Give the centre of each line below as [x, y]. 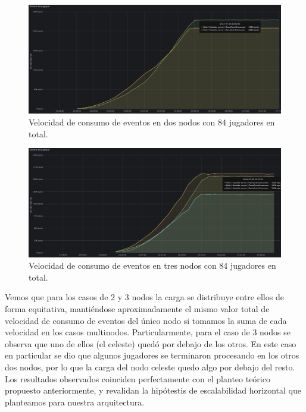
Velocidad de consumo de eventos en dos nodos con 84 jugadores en [152, 122]
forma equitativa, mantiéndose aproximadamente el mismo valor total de [137, 309]
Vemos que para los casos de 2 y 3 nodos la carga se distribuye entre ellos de [144, 297]
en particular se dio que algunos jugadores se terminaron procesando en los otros [152, 355]
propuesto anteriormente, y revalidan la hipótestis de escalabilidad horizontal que [153, 390]
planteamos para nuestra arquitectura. [75, 402]
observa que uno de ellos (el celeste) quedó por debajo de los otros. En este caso [151, 343]
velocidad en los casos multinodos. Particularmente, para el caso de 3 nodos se [148, 332]
